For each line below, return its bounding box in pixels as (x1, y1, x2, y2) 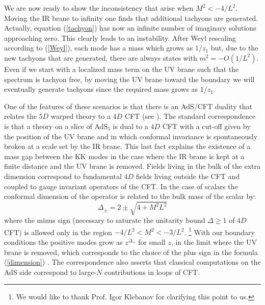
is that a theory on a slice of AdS (4, 120, 108, 131)
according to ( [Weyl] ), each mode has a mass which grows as (4, 42, 193, 53)
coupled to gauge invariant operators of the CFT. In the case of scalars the (4, 181, 238, 191)
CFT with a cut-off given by (162, 120, 251, 131)
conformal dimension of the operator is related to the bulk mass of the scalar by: (4, 191, 256, 201)
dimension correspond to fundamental (4, 170, 122, 181)
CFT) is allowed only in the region (4, 226, 112, 237)
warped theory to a (50, 111, 111, 121)
